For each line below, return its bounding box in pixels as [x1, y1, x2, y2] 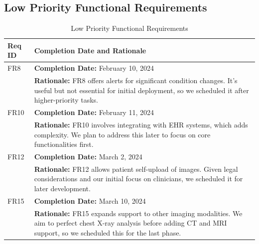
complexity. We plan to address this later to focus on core [34, 129, 211, 139]
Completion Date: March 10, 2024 [34, 195, 146, 206]
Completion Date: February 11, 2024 [34, 107, 154, 118]
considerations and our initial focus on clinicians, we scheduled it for [34, 173, 243, 184]
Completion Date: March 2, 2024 [34, 151, 142, 161]
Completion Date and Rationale [34, 45, 146, 55]
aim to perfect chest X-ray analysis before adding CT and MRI [34, 218, 227, 228]
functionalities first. [34, 139, 94, 149]
